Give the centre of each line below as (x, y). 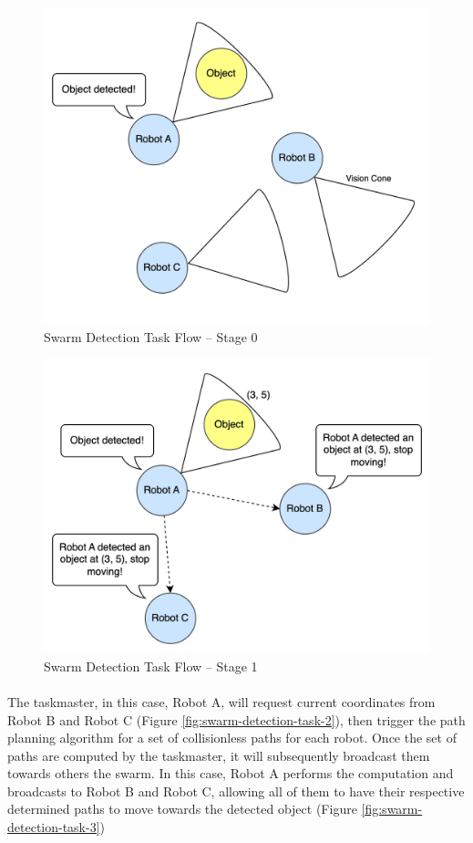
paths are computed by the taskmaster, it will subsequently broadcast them (219, 755)
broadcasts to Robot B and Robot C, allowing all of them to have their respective (236, 791)
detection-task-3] (54, 827)
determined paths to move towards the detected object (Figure (182, 809)
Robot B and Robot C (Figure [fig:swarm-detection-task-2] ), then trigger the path (236, 719)
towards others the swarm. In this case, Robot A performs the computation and (231, 773)
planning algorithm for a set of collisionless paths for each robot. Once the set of (232, 738)
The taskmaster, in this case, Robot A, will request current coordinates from (221, 701)
